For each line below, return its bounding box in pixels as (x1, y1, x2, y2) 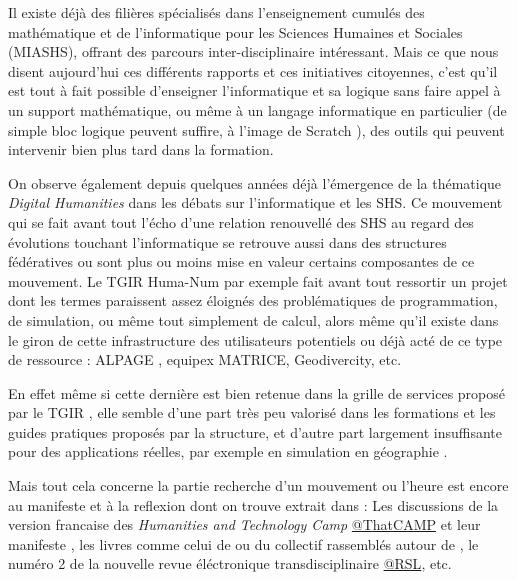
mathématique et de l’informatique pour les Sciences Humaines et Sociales (8, 21, 463, 42)
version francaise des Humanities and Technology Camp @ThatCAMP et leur (8, 514, 481, 535)
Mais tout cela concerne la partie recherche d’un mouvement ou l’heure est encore (8, 475, 509, 496)
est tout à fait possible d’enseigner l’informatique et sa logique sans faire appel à (8, 80, 501, 101)
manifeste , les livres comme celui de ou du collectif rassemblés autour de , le (8, 533, 479, 554)
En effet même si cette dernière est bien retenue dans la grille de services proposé (8, 382, 506, 403)
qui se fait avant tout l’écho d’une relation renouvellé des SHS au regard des (8, 211, 474, 232)
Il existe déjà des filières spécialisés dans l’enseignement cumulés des (8, 2, 425, 22)
